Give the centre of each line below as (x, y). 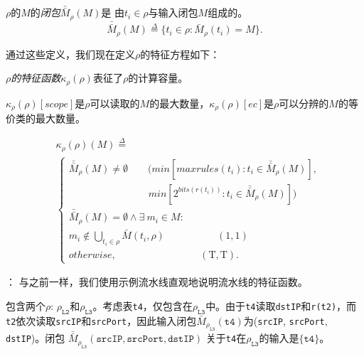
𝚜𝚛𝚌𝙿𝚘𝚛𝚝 (145, 339)
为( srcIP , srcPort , (285, 320)
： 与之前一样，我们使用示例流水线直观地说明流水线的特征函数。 (157, 282)
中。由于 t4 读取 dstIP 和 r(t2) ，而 (281, 305)
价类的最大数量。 (45, 118)
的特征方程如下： (180, 54)
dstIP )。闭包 (36, 338)
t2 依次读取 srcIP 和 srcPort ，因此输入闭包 (101, 320)
